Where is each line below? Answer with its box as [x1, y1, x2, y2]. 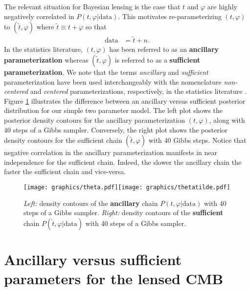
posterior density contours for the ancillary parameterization [4, 115, 185, 125]
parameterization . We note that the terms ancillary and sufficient [4, 67, 208, 77]
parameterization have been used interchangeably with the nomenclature [4, 76, 222, 87]
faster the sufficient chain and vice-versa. [4, 166, 126, 177]
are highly [207, 1, 237, 11]
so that [85, 22, 107, 32]
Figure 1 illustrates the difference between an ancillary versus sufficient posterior [4, 95, 246, 106]
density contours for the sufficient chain [4, 135, 122, 145]
